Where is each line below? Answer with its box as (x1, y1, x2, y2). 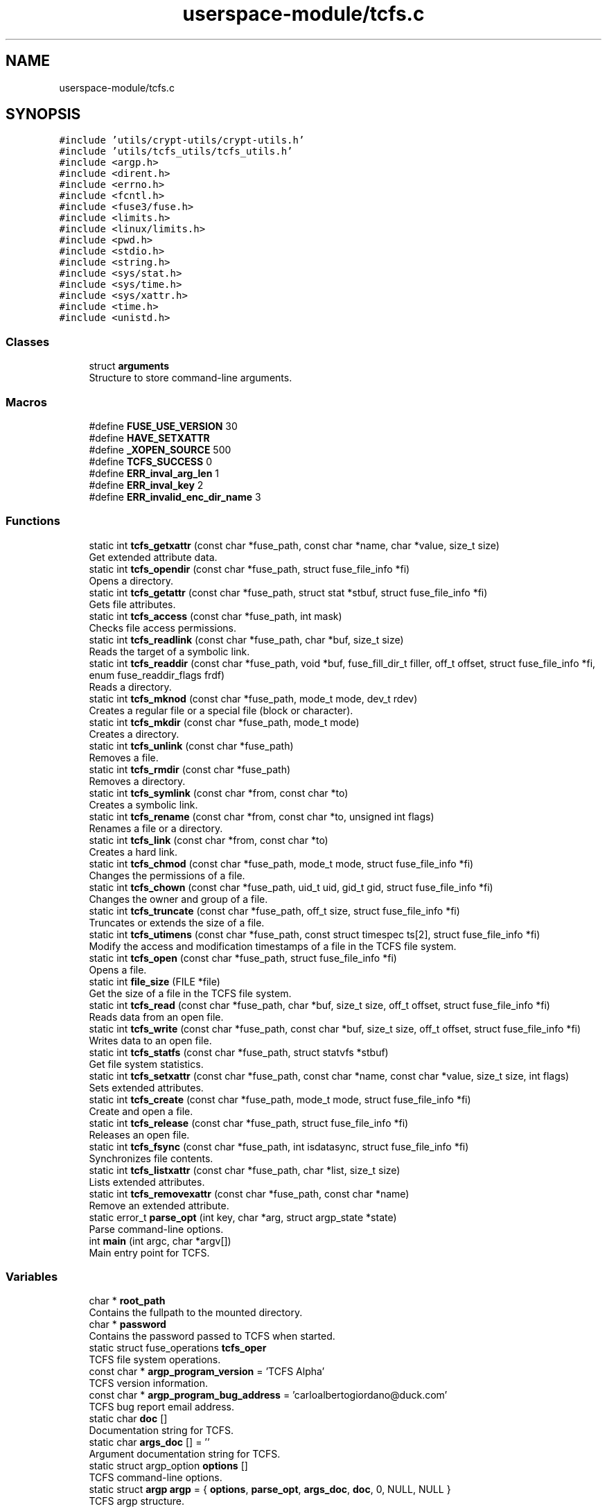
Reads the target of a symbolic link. (89, 645, 250, 657)
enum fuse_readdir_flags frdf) (89, 668, 225, 681)
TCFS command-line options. (89, 1471, 222, 1484)
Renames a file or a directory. (89, 822, 223, 834)
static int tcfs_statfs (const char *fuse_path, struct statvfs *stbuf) (89, 1046, 389, 1058)
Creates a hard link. (89, 845, 178, 858)
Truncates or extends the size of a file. (89, 916, 265, 929)
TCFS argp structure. (89, 1495, 185, 1508)
